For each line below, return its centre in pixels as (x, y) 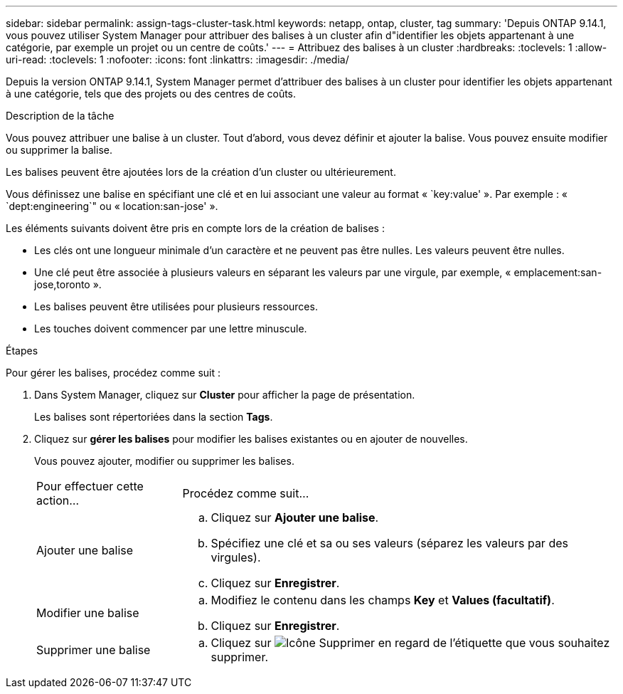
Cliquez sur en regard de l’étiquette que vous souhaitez (410, 643)
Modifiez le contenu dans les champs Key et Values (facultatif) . (383, 600)
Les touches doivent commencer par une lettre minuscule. (171, 328)
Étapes (22, 351)
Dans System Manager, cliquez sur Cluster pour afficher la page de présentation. (225, 395)
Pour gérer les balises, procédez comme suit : (113, 373)
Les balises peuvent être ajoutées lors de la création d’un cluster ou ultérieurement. (201, 172)
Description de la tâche (60, 116)
